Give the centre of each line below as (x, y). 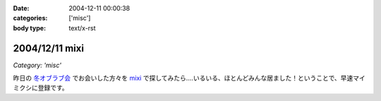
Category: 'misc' (37, 65)
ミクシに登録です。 (41, 88)
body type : (29, 28)
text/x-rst (82, 28)
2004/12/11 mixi (49, 48)
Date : (21, 8)
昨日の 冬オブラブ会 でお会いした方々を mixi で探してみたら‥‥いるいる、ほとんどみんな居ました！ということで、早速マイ (189, 78)
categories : (30, 18)
